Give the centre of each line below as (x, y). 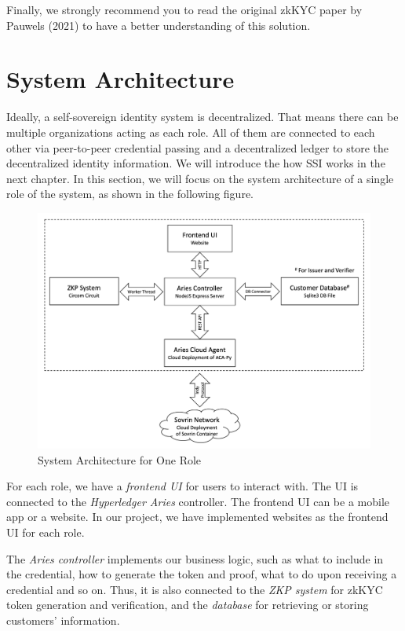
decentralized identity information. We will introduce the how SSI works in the (196, 163)
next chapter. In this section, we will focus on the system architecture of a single (200, 178)
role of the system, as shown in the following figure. (130, 194)
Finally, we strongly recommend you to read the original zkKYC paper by (184, 9)
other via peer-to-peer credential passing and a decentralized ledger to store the (197, 147)
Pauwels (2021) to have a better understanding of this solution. (159, 25)
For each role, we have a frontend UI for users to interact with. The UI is (182, 486)
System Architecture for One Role (120, 459)
